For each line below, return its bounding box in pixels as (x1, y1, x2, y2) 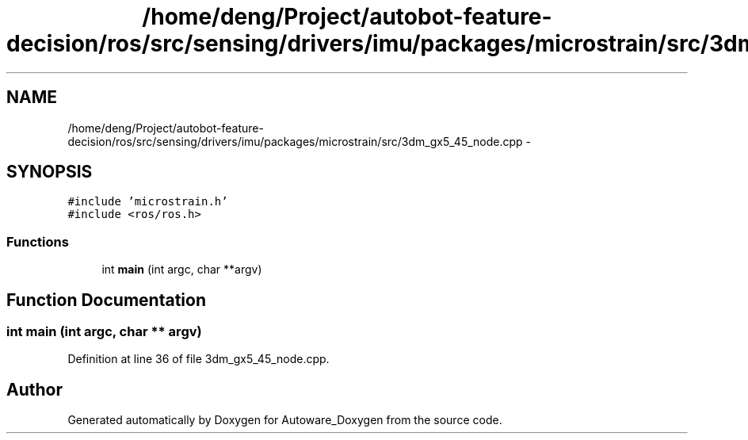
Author (6, 379, 63, 400)
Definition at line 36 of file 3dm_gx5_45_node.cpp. (67, 352, 330, 366)
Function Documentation (6, 289, 206, 310)
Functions (6, 233, 69, 250)
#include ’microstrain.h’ (67, 195, 228, 209)
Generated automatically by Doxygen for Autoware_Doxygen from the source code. (67, 413, 502, 427)
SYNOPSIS (6, 162, 93, 182)
